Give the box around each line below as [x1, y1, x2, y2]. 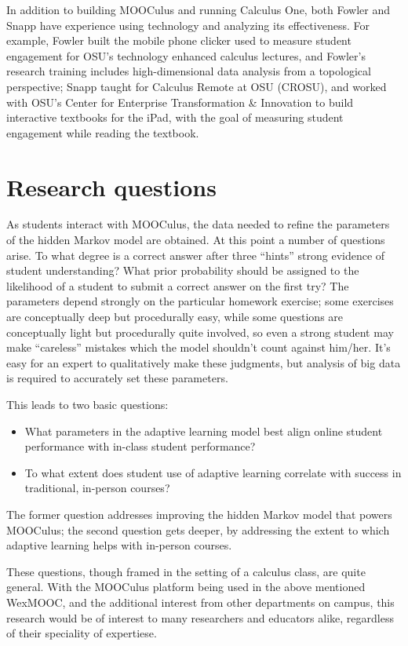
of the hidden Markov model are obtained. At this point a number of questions [6, 232, 385, 248]
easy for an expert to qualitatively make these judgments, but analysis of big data [6, 354, 401, 370]
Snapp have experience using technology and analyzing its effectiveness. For [6, 16, 370, 33]
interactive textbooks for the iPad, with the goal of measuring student [6, 109, 344, 126]
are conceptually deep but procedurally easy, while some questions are [6, 308, 344, 325]
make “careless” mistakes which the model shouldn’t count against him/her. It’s [6, 339, 391, 356]
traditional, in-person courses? [24, 480, 170, 496]
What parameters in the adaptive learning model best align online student [24, 422, 383, 439]
